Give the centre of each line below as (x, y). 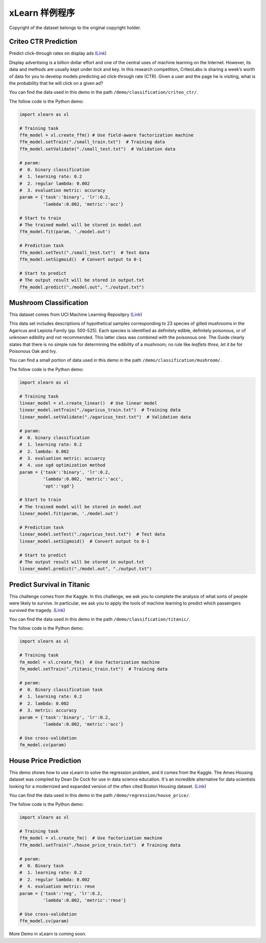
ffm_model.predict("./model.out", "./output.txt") (82, 287)
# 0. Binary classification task (61, 690)
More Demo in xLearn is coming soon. (48, 934)
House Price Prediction (45, 761)
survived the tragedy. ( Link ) (37, 610)
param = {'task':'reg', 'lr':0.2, (61, 893)
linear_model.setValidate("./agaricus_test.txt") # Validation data (105, 417)
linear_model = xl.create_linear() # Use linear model (88, 403)
